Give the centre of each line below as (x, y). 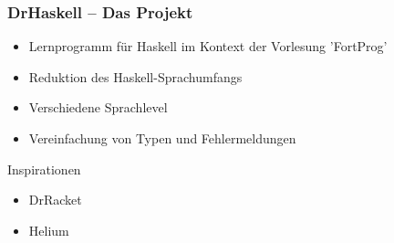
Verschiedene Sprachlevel (98, 107)
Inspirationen (44, 169)
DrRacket (55, 200)
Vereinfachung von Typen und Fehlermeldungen (162, 138)
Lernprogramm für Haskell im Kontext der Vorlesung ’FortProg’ (208, 46)
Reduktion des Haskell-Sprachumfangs (135, 76)
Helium (49, 230)
